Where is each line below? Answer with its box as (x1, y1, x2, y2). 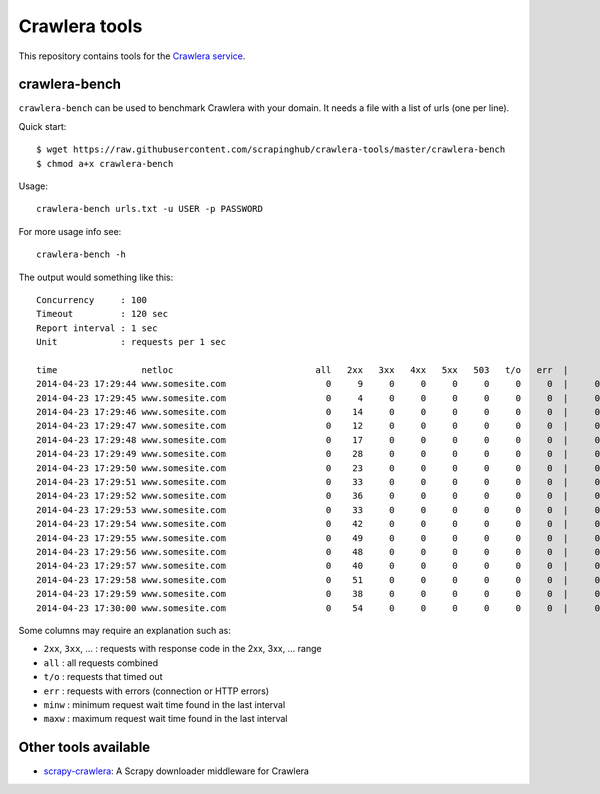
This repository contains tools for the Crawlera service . (18, 50, 246, 62)
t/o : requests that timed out (43, 671, 163, 683)
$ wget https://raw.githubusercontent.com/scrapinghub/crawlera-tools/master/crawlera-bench (36, 144, 506, 155)
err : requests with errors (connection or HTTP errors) (43, 685, 270, 697)
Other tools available (18, 739, 151, 756)
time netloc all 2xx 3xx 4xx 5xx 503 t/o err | (36, 364, 569, 375)
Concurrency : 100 (36, 294, 148, 305)
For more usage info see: (18, 225, 122, 237)
